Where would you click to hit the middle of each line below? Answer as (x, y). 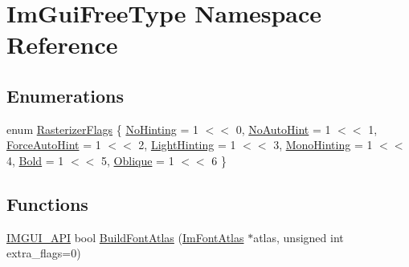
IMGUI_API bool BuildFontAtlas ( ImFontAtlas (125, 237)
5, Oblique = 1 (138, 160)
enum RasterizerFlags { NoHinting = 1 (103, 129)
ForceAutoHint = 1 (54, 145)
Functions (47, 203)
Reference (62, 44)
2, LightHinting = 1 (187, 145)
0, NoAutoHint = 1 (283, 129)
